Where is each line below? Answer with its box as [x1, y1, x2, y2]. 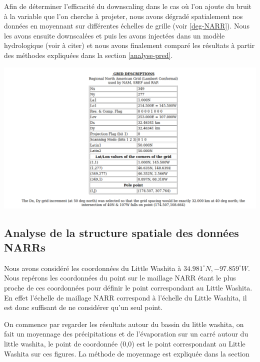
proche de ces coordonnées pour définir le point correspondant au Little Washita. [4, 282, 252, 292]
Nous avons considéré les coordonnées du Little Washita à [4, 262, 181, 273]
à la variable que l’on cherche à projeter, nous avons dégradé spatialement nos [4, 10, 243, 21]
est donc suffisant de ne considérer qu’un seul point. [4, 302, 163, 312]
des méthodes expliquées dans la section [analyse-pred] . [4, 49, 173, 60]
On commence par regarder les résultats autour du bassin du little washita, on [4, 318, 244, 329]
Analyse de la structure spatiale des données [4, 224, 239, 240]
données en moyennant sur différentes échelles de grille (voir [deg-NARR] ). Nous [4, 20, 249, 31]
